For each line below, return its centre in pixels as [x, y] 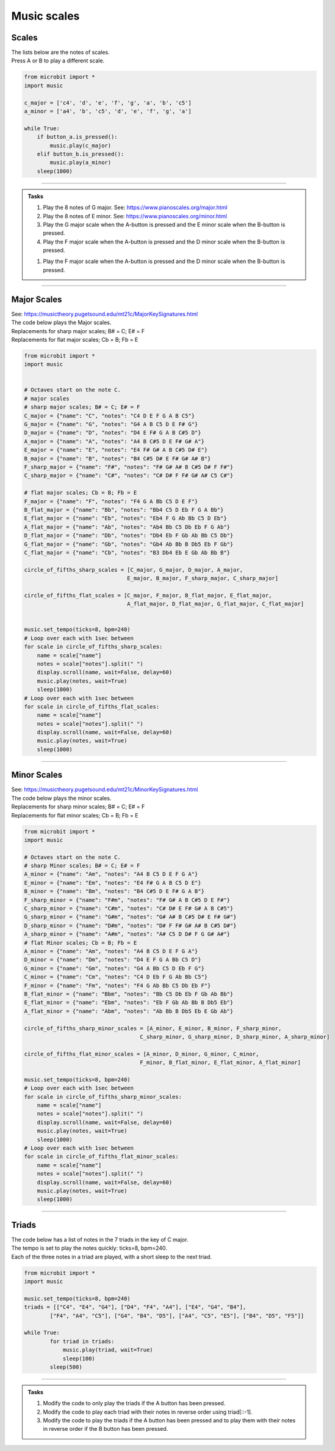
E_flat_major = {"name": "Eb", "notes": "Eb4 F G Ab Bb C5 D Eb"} [125, 519]
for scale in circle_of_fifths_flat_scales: [92, 707]
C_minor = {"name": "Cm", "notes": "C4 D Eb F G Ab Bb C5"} [116, 977]
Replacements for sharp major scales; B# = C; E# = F [78, 331]
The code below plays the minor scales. [61, 798]
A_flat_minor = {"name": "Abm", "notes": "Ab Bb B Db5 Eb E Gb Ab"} [129, 1011]
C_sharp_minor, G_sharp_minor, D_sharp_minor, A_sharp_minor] [235, 1037]
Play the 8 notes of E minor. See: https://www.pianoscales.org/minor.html [135, 216]
